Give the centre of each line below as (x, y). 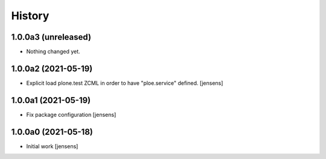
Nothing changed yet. (53, 52)
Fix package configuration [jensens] (71, 114)
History (30, 16)
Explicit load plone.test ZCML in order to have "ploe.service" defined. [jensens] (125, 83)
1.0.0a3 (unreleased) (51, 37)
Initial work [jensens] (52, 146)
